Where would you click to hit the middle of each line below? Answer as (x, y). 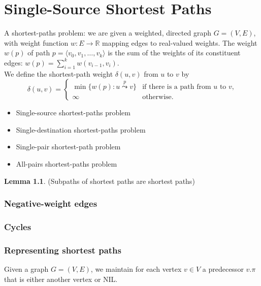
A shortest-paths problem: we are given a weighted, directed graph (108, 33)
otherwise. (158, 97)
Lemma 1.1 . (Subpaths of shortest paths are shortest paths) (100, 181)
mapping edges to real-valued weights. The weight (180, 42)
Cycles (18, 227)
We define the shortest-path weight (59, 73)
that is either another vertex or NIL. (61, 279)
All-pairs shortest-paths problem (67, 164)
